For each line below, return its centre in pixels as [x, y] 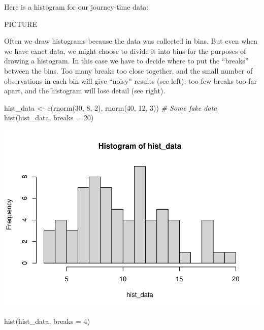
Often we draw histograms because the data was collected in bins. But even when [131, 41]
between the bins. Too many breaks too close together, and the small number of [128, 70]
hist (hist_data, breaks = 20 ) [49, 118]
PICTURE [21, 24]
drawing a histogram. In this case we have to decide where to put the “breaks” [126, 61]
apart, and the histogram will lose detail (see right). [85, 91]
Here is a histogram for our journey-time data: [76, 7]
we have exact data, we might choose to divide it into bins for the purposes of [125, 51]
